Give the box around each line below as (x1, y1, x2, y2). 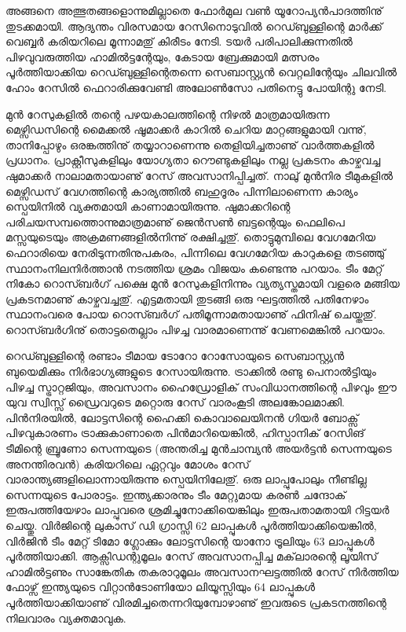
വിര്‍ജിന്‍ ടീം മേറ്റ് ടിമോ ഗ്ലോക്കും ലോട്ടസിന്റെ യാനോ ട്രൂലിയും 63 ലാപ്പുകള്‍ (5, 532, 375, 549)
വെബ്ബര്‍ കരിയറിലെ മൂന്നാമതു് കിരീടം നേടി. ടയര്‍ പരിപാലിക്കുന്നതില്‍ (5, 33, 353, 50)
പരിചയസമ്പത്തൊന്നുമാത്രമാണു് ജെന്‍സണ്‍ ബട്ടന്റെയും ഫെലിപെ (5, 213, 345, 230)
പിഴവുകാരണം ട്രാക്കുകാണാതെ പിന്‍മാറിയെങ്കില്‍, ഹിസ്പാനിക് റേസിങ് (5, 424, 365, 441)
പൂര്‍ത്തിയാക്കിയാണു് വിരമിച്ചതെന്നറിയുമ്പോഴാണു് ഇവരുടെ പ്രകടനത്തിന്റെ (5, 593, 386, 610)
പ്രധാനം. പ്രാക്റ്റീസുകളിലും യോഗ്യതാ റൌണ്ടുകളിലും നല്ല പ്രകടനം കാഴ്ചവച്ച (5, 152, 381, 168)
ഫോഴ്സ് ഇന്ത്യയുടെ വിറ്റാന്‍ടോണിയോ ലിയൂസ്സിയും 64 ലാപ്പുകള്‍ (5, 579, 316, 595)
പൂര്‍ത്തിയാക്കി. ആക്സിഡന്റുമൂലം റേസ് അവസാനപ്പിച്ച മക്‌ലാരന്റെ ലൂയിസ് (5, 548, 378, 564)
